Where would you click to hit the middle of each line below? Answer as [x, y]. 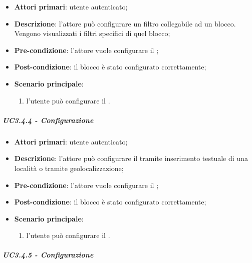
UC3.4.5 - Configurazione [48, 255]
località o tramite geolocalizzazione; [69, 168]
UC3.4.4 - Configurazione [48, 120]
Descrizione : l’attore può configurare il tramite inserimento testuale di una [131, 158]
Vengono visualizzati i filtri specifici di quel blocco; [92, 33]
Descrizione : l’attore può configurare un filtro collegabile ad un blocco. [125, 23]
